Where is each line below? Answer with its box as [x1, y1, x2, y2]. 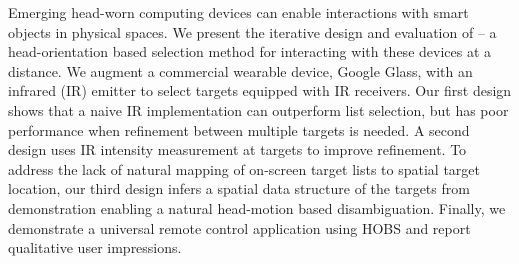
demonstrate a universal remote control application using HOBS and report [8, 217, 471, 238]
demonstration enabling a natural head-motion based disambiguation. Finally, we [8, 197, 506, 218]
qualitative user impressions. [8, 237, 182, 258]
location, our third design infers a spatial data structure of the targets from [8, 178, 470, 199]
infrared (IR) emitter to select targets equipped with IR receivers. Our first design [8, 80, 512, 101]
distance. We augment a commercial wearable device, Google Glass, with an [8, 60, 473, 81]
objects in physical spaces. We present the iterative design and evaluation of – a [8, 21, 497, 42]
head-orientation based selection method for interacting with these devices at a [8, 41, 492, 62]
